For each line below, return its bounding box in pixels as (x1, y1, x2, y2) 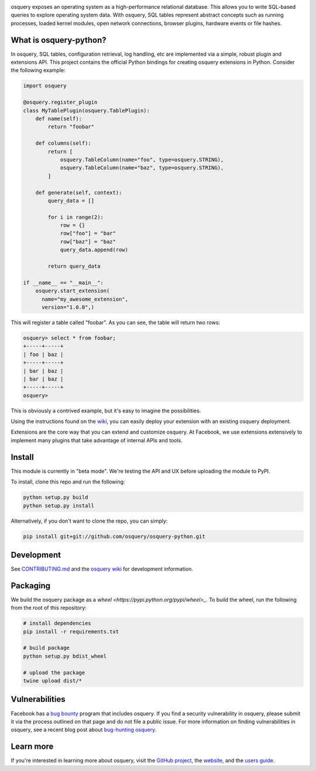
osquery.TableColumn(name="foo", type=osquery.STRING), (60, 156, 224, 163)
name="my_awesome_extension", (42, 296, 129, 302)
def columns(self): (35, 140, 92, 146)
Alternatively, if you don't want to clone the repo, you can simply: (11, 517, 168, 524)
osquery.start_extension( (35, 288, 110, 294)
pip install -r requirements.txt (23, 628, 119, 635)
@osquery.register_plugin (23, 99, 98, 105)
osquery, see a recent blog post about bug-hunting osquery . (11, 726, 157, 734)
